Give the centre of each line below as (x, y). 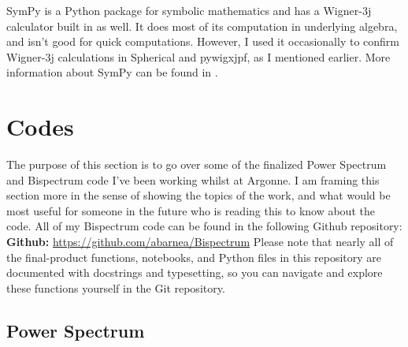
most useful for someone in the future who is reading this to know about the (191, 210)
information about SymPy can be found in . (112, 72)
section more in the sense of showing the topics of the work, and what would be (198, 195)
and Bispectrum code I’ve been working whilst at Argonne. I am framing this (193, 179)
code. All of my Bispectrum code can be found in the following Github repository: (204, 226)
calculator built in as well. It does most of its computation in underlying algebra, (202, 26)
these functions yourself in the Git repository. (116, 287)
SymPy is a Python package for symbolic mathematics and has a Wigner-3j (189, 10)
